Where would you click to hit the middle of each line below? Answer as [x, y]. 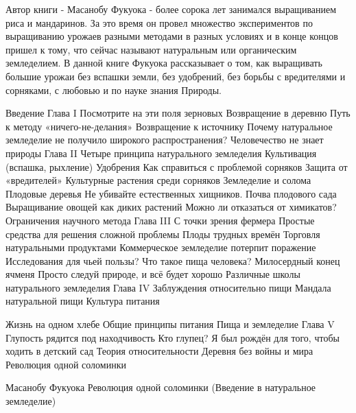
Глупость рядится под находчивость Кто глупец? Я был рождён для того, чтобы [173, 337]
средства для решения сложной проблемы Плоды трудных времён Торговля [163, 234]
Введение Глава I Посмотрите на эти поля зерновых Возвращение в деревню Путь [178, 113]
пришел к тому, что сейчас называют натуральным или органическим [151, 49]
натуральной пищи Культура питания [83, 301]
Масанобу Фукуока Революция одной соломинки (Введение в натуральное [161, 387]
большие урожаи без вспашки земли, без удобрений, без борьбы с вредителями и [176, 76]
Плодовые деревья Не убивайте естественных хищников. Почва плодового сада [171, 193]
